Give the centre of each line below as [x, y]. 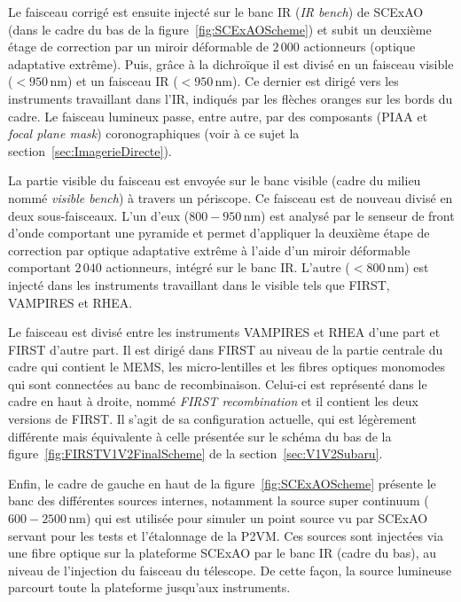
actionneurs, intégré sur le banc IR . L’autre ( [228, 267]
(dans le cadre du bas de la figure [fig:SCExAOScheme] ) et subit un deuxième [220, 29]
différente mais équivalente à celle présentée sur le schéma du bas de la [200, 436]
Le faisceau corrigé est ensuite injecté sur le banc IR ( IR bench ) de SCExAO [216, 12]
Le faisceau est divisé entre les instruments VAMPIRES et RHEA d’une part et [224, 332]
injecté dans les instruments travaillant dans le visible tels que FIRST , [199, 284]
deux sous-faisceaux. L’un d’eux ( [99, 215]
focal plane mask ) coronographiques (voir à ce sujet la [154, 133]
